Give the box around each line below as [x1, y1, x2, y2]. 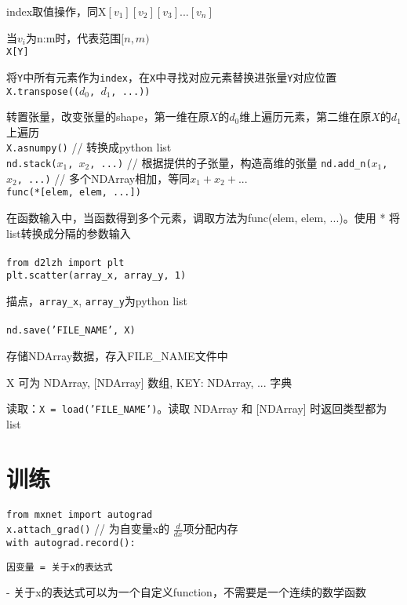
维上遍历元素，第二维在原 [239, 108, 372, 125]
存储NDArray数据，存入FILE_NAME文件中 [6, 347, 228, 363]
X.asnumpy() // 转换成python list [6, 139, 172, 155]
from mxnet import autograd [6, 508, 153, 520]
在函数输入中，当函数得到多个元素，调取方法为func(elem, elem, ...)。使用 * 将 [6, 209, 401, 225]
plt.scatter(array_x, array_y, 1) [6, 270, 187, 282]
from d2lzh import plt [6, 257, 125, 268]
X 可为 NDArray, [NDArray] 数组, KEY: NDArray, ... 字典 [6, 374, 293, 390]
